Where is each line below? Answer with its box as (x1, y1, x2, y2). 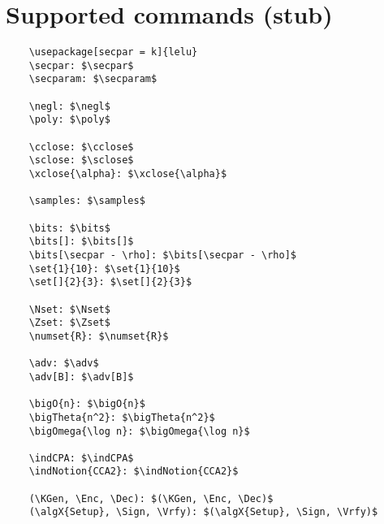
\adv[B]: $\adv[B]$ (28, 370, 134, 383)
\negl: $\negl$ (28, 100, 110, 112)
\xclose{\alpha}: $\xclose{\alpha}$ (28, 168, 227, 180)
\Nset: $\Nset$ (28, 303, 110, 315)
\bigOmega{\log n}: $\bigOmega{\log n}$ (28, 425, 250, 437)
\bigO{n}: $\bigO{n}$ (28, 398, 145, 410)
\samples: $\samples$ (28, 195, 145, 207)
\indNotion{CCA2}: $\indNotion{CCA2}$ (28, 466, 239, 478)
